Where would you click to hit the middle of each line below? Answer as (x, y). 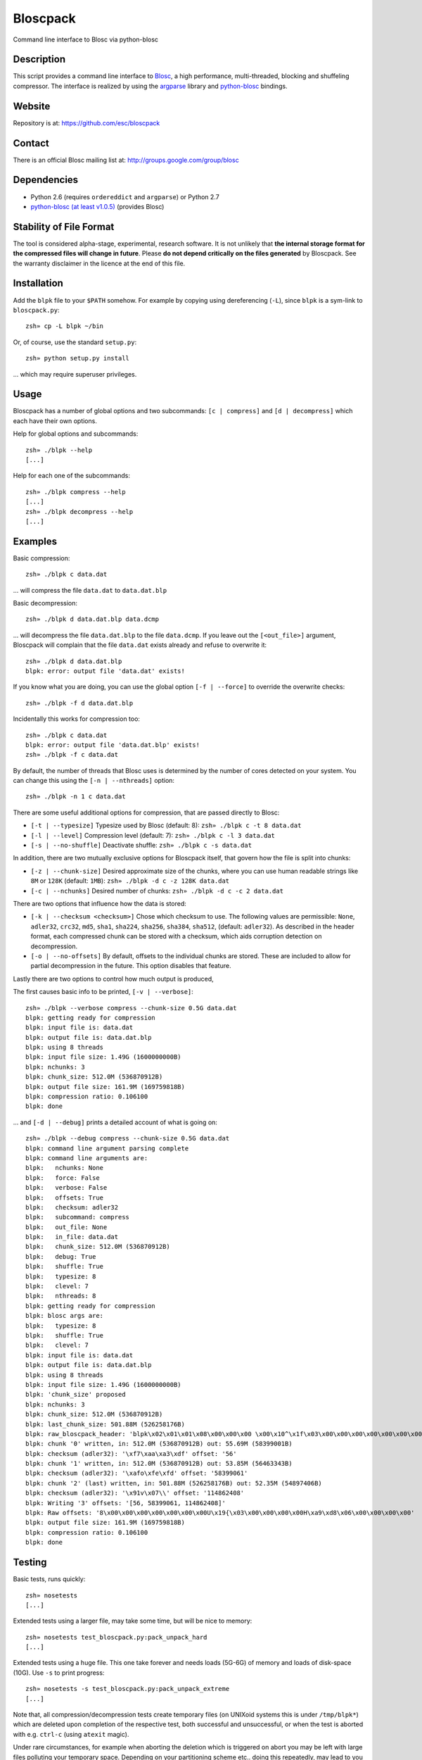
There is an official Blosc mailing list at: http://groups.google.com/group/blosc (126, 160)
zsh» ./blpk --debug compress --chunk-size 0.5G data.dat (128, 1138)
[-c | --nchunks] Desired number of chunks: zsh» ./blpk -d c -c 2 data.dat (157, 891)
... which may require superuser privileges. (75, 374)
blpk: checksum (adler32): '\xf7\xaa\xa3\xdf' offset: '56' (131, 1453)
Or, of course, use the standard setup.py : (75, 342)
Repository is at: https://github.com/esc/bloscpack (87, 122)
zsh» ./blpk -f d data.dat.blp (79, 703)
